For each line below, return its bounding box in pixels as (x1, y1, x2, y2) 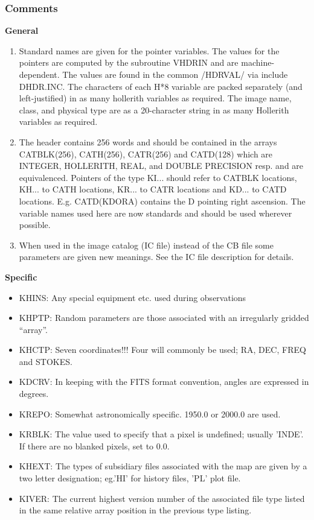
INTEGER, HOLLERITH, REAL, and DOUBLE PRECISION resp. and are (19, 159, 304, 172)
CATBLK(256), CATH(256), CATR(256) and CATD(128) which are (19, 147, 273, 160)
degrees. (19, 387, 49, 400)
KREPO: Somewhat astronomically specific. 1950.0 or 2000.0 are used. (19, 407, 281, 420)
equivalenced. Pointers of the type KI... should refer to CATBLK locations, (19, 171, 297, 183)
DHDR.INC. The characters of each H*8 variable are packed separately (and (19, 80, 303, 92)
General (5, 24, 39, 37)
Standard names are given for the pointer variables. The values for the (19, 44, 280, 57)
